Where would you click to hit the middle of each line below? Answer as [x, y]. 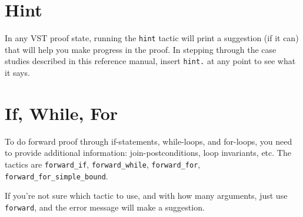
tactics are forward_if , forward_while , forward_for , [103, 164]
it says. [17, 73]
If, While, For [61, 113]
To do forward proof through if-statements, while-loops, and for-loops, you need [149, 141]
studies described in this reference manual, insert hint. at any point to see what [150, 61]
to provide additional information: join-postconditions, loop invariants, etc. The [148, 153]
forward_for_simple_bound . [56, 176]
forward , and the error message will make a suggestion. [105, 207]
